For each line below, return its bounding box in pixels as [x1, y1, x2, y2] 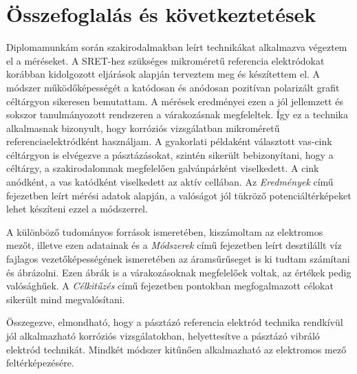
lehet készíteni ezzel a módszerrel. [6, 201, 148, 216]
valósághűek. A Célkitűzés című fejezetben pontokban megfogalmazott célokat [6, 278, 334, 293]
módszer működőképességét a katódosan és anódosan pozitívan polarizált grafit [6, 80, 340, 94]
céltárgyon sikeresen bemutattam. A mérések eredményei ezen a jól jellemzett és [6, 93, 343, 108]
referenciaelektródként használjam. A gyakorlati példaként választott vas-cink [6, 134, 332, 148]
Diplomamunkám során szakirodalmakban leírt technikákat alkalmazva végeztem [6, 40, 347, 54]
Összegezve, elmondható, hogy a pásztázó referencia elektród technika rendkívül [6, 315, 343, 329]
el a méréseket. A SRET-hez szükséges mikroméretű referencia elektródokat [6, 53, 325, 67]
